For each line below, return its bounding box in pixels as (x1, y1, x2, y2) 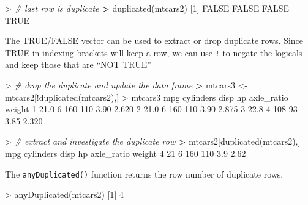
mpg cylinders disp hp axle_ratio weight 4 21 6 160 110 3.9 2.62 (5, 147, 246, 159)
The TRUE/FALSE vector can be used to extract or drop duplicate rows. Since (5, 34, 304, 47)
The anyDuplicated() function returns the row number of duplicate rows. (5, 167, 284, 180)
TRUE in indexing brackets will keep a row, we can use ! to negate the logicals (5, 46, 302, 59)
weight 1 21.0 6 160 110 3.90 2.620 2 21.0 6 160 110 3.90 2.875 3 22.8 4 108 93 (5, 103, 298, 115)
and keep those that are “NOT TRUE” (5, 58, 151, 71)
